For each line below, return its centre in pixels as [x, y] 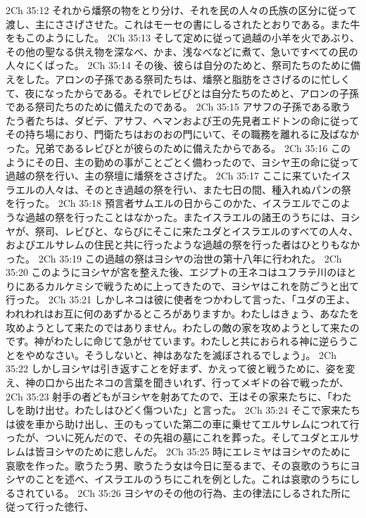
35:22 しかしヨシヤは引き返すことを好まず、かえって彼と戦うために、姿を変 [181, 368]
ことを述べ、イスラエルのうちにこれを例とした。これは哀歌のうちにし [197, 479]
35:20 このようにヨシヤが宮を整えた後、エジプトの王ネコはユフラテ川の [171, 272]
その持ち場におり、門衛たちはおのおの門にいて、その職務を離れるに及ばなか [183, 134]
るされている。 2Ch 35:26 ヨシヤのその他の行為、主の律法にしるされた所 [173, 492]
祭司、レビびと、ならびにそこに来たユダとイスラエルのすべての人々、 [196, 230]
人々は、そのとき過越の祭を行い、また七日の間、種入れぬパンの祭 [198, 189]
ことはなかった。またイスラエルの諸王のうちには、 [222, 216]
